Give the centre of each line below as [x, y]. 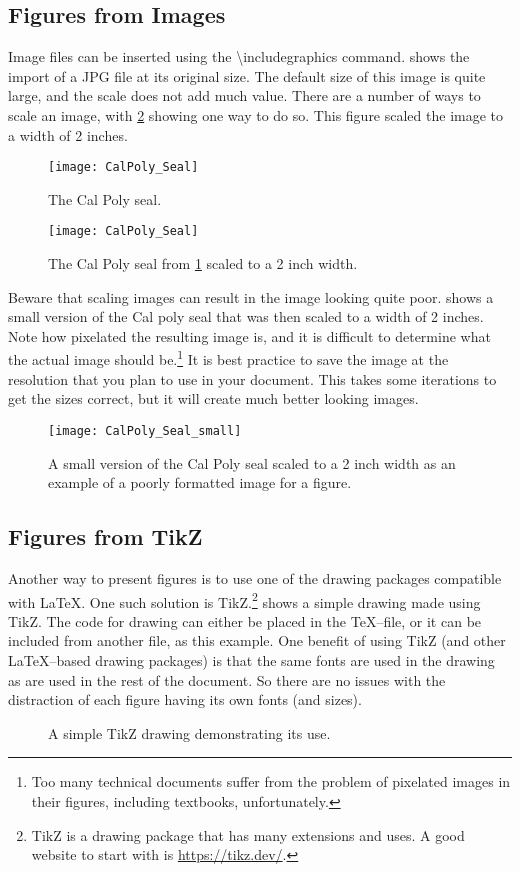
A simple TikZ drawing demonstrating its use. [189, 732]
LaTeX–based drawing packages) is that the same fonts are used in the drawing [251, 659]
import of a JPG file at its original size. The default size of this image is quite [247, 75]
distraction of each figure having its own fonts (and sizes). [185, 699]
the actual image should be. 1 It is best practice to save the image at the [228, 358]
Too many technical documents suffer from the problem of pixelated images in [271, 781]
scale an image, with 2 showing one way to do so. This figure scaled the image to [256, 114]
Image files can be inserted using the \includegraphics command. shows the [239, 56]
